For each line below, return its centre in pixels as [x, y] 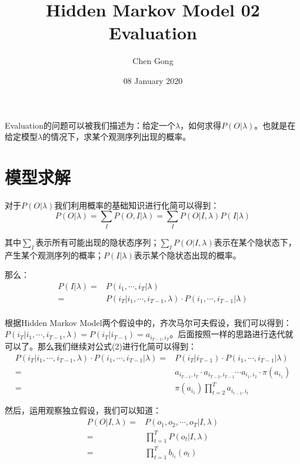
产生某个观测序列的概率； [54, 255]
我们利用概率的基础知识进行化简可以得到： [137, 205]
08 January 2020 [153, 80]
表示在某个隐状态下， [255, 242]
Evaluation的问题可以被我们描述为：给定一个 [90, 125]
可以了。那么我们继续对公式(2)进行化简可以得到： [101, 346]
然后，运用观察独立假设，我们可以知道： [83, 410]
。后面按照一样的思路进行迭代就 [231, 334]
